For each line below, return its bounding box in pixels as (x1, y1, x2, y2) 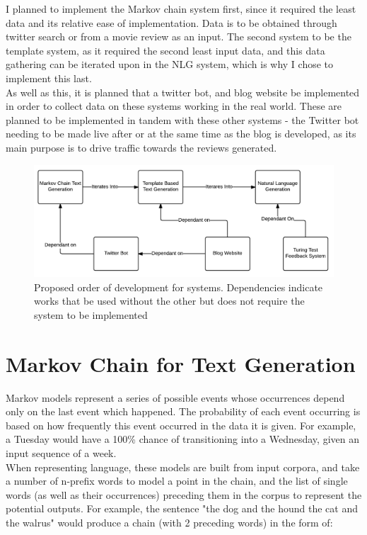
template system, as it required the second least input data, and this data (6, 43, 325, 57)
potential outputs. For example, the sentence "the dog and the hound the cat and (6, 501, 358, 516)
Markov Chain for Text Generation (6, 349, 356, 378)
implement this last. (6, 70, 92, 85)
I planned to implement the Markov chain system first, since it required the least (6, 1, 356, 16)
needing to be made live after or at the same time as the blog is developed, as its (6, 126, 356, 141)
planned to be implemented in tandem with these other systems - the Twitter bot (6, 112, 359, 127)
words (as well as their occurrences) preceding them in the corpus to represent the (6, 487, 362, 502)
